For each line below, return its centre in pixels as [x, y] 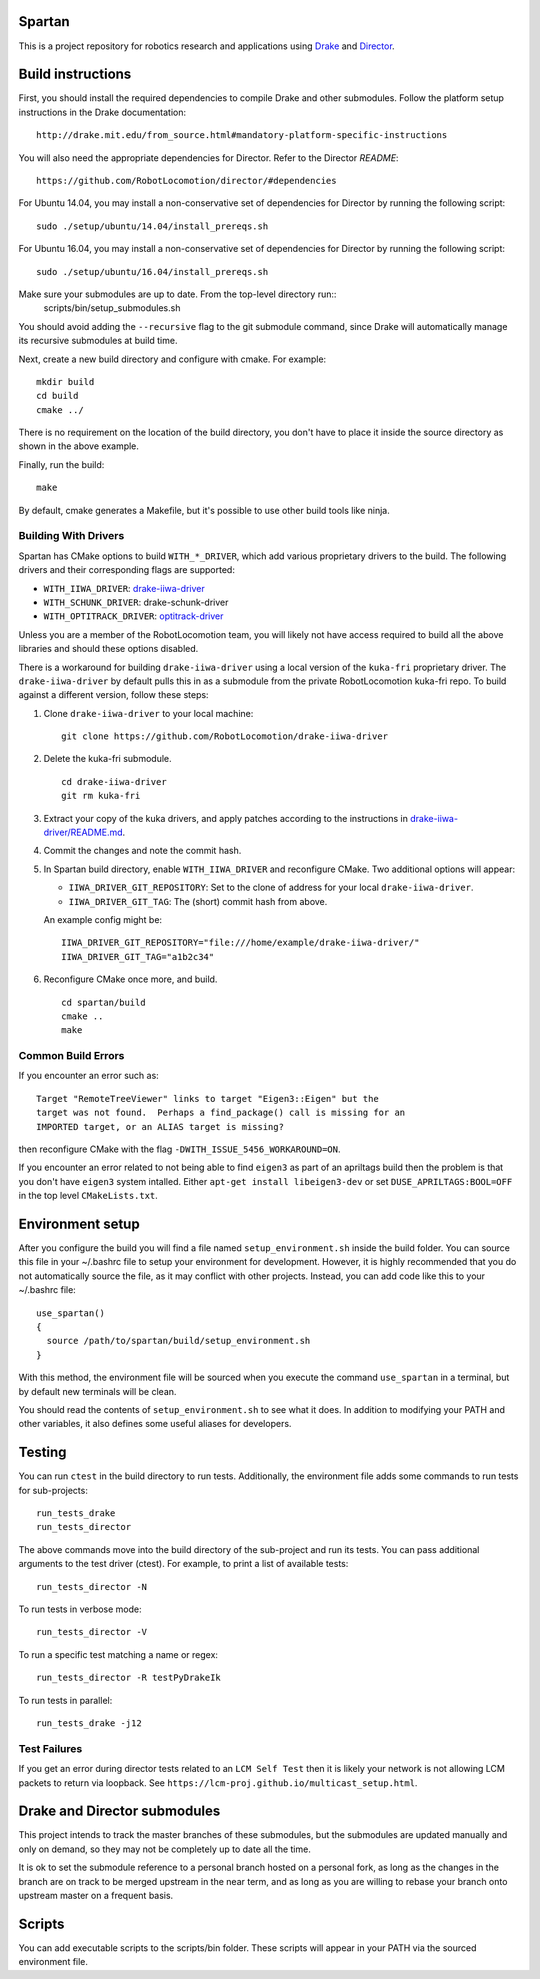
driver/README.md [83, 832]
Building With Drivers [71, 536]
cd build [57, 396]
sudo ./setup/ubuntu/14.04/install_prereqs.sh [152, 226]
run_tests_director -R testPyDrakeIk [129, 1678]
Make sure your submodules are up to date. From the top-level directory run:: [177, 294]
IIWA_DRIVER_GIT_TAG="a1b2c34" [138, 956]
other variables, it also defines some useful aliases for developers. [155, 1424]
